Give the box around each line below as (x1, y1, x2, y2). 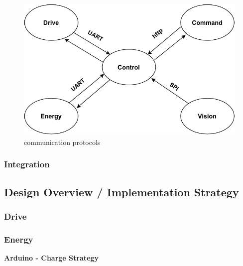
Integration (4, 158, 50, 170)
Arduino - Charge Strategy (4, 253, 99, 263)
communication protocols (24, 136, 101, 147)
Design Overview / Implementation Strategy (4, 184, 239, 199)
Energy (4, 233, 33, 245)
